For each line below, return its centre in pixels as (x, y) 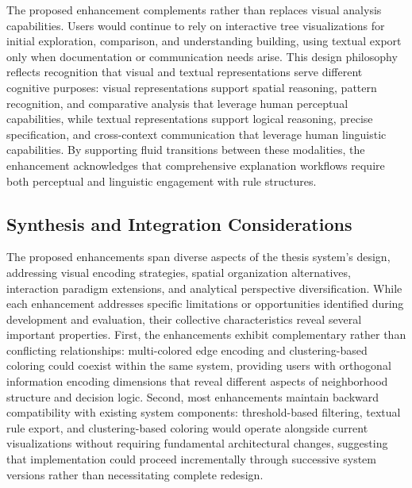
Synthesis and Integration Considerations (179, 223)
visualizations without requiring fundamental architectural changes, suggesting (197, 443)
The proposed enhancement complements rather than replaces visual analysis (194, 10)
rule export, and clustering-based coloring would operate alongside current (187, 427)
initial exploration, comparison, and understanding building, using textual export (204, 41)
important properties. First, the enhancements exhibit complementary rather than (206, 334)
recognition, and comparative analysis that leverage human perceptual (177, 103)
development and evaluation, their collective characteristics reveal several (184, 319)
